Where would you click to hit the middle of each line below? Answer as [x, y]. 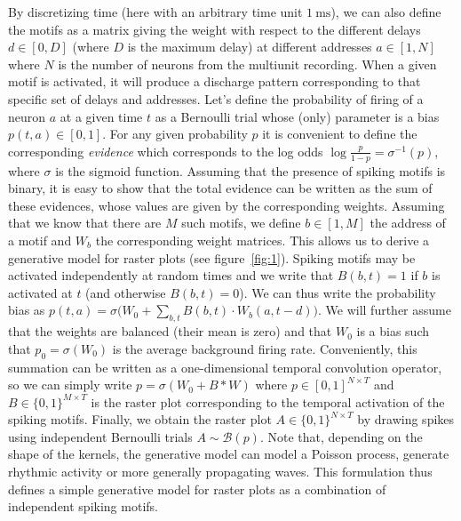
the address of [408, 223]
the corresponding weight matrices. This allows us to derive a [262, 240]
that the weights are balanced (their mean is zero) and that [170, 331]
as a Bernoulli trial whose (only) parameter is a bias [297, 116]
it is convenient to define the [340, 134]
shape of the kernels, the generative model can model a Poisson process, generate [229, 454]
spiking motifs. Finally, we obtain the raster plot [140, 419]
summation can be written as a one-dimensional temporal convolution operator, [225, 367]
